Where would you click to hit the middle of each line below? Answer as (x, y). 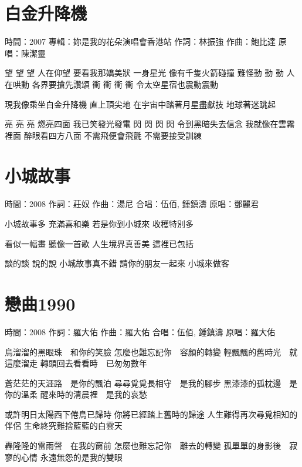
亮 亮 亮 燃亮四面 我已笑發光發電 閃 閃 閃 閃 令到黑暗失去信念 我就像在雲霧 (150, 124)
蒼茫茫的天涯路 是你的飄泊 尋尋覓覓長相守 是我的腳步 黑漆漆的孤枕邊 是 (151, 383)
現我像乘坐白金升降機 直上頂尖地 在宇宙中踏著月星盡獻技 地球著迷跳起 (140, 104)
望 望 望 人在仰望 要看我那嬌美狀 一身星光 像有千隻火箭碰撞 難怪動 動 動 (144, 73)
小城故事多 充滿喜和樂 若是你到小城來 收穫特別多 (99, 224)
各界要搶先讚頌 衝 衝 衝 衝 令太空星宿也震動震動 (125, 84)
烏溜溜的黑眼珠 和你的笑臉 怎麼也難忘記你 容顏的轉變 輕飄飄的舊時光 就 (151, 351)
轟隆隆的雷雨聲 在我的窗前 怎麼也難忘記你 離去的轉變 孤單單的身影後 (143, 446)
